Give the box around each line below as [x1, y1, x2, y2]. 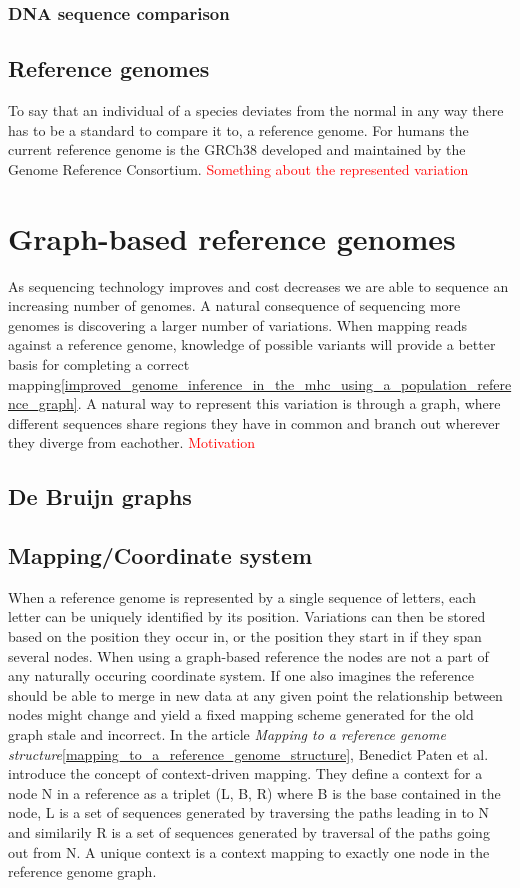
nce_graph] [8, 393, 78, 414]
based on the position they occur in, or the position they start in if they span [8, 626, 482, 647]
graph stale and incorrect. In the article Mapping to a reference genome [8, 724, 446, 745]
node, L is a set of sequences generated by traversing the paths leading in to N [8, 802, 490, 823]
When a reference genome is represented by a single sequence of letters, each [8, 586, 476, 607]
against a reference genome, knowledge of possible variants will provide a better [8, 334, 496, 355]
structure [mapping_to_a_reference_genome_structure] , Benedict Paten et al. [8, 743, 489, 764]
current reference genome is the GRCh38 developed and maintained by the [8, 139, 466, 160]
